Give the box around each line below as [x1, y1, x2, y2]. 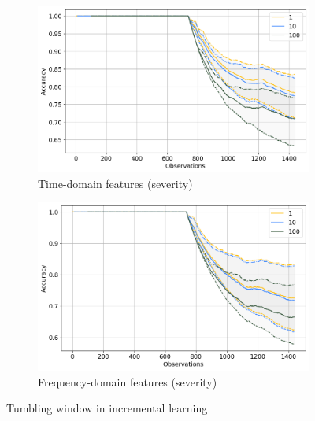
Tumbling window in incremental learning [6, 400, 208, 416]
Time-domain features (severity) [38, 175, 193, 191]
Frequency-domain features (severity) [38, 373, 217, 390]
